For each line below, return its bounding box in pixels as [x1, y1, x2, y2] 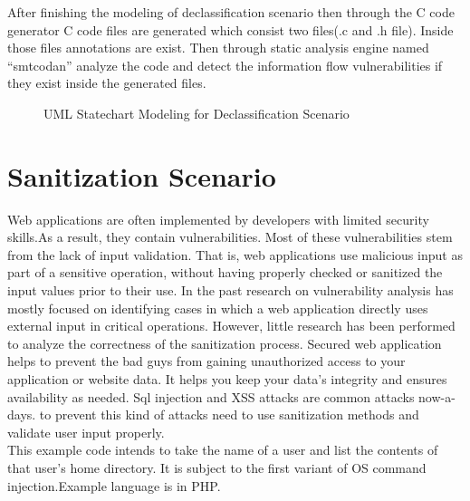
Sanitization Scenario [7, 157, 276, 194]
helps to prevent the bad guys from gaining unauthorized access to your [7, 352, 406, 371]
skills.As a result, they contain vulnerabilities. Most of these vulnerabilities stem [7, 227, 453, 246]
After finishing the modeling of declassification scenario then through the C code [7, 3, 455, 21]
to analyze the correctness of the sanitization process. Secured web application [7, 333, 442, 352]
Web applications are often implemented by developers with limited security [7, 209, 429, 228]
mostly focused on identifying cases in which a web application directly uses [7, 298, 428, 317]
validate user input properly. [7, 422, 165, 441]
